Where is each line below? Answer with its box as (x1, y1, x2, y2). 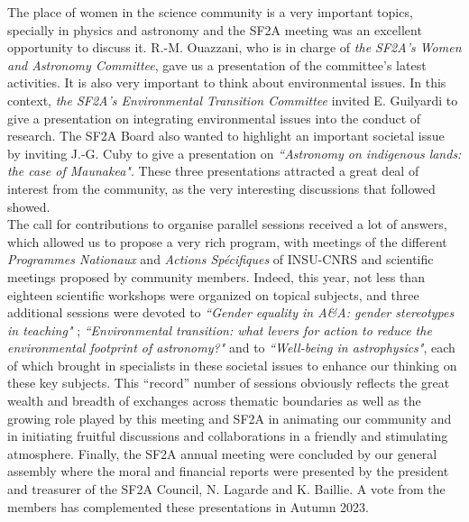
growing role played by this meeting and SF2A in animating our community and (7, 408, 452, 427)
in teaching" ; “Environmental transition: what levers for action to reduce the (7, 320, 432, 339)
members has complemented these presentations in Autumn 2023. (7, 497, 369, 516)
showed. (7, 197, 51, 215)
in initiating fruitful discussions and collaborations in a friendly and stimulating (7, 426, 448, 445)
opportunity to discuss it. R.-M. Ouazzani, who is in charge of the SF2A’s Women (7, 38, 462, 57)
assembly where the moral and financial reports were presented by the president (7, 462, 449, 481)
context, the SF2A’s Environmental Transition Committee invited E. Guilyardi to (7, 90, 458, 109)
